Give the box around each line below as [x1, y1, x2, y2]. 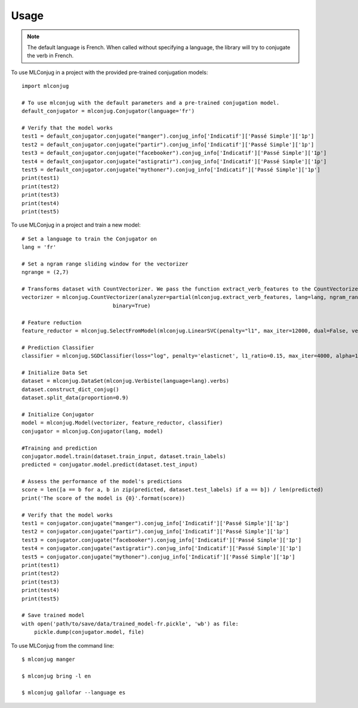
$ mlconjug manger [21, 655, 76, 663]
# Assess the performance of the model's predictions [21, 478, 182, 485]
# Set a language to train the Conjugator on [21, 235, 158, 242]
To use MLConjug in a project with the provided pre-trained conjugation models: [11, 69, 208, 76]
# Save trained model [21, 612, 85, 619]
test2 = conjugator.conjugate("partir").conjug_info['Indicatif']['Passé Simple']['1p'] [21, 528, 289, 535]
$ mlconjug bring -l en [21, 673, 91, 679]
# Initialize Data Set [21, 370, 88, 376]
